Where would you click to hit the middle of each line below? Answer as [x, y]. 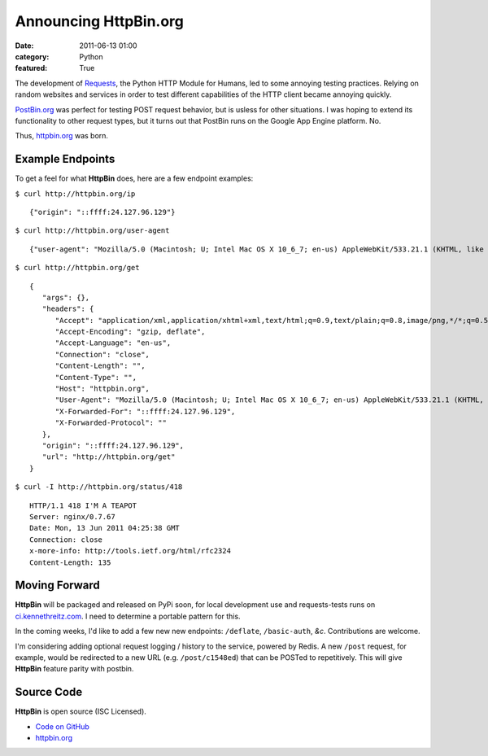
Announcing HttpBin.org [100, 21]
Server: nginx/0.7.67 [72, 516]
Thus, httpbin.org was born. [62, 136]
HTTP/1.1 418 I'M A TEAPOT [83, 505]
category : [32, 56]
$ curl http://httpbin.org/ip [75, 194]
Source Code [49, 692]
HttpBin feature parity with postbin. [74, 669]
